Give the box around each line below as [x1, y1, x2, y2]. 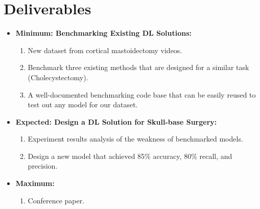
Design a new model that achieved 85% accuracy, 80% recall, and [28, 150, 232, 161]
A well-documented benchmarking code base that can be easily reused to [28, 89, 256, 100]
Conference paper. [28, 195, 85, 205]
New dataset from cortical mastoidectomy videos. [28, 44, 182, 55]
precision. [28, 160, 58, 171]
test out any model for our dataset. [28, 99, 138, 110]
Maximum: [15, 178, 55, 189]
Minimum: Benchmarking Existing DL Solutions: [15, 28, 192, 38]
